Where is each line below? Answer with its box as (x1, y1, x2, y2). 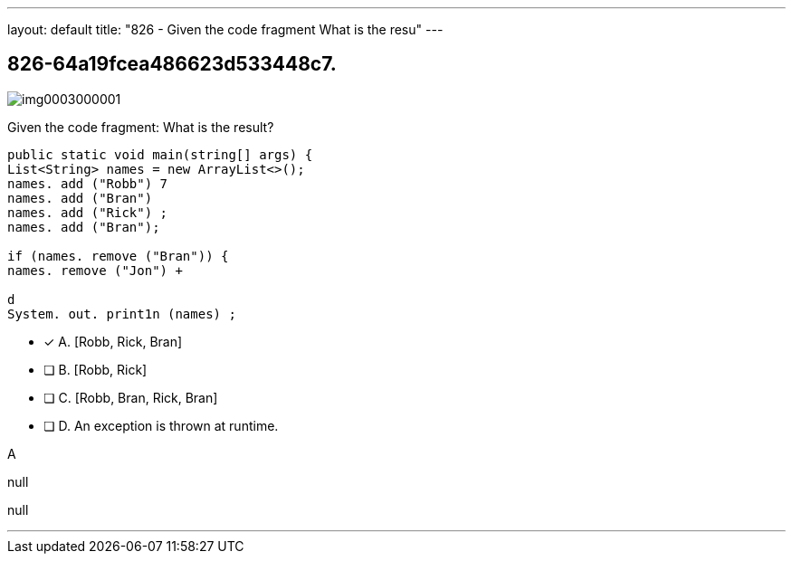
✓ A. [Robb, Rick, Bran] (43, 333, 183, 349)
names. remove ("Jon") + (7, 262, 183, 278)
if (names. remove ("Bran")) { (7, 248, 229, 263)
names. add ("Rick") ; (7, 204, 168, 220)
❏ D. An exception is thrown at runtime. (43, 417, 279, 433)
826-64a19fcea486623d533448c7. (7, 52, 337, 76)
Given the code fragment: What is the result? (7, 119, 274, 135)
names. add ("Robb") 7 (7, 176, 168, 191)
